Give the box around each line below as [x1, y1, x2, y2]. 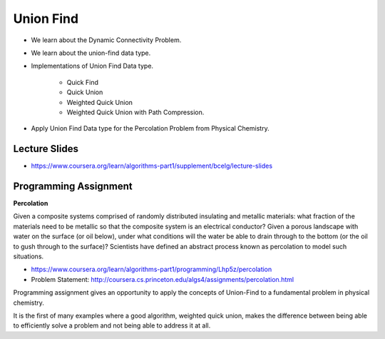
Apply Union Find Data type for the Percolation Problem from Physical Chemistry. [31, 124, 270, 133]
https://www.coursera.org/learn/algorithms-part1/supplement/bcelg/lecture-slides [31, 161, 273, 171]
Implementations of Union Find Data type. [31, 61, 153, 71]
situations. [13, 252, 44, 260]
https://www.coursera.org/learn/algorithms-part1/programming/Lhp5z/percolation [31, 265, 272, 274]
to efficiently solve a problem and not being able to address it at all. [13, 321, 211, 330]
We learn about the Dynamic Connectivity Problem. [31, 36, 182, 44]
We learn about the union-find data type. [31, 49, 151, 57]
